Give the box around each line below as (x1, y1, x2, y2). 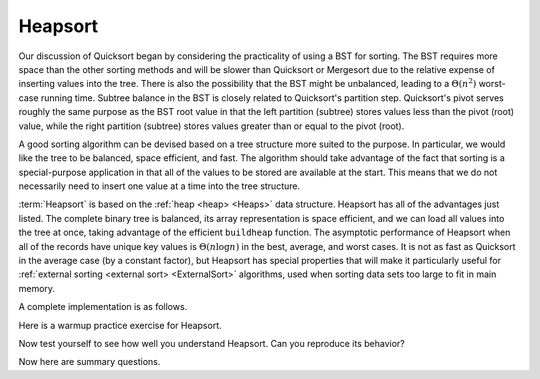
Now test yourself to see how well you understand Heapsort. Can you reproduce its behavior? (18, 337, 405, 349)
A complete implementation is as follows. (18, 301, 188, 313)
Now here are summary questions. (18, 356, 161, 368)
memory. (18, 282, 55, 294)
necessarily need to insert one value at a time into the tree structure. (18, 180, 300, 192)
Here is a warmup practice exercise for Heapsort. (18, 319, 222, 331)
